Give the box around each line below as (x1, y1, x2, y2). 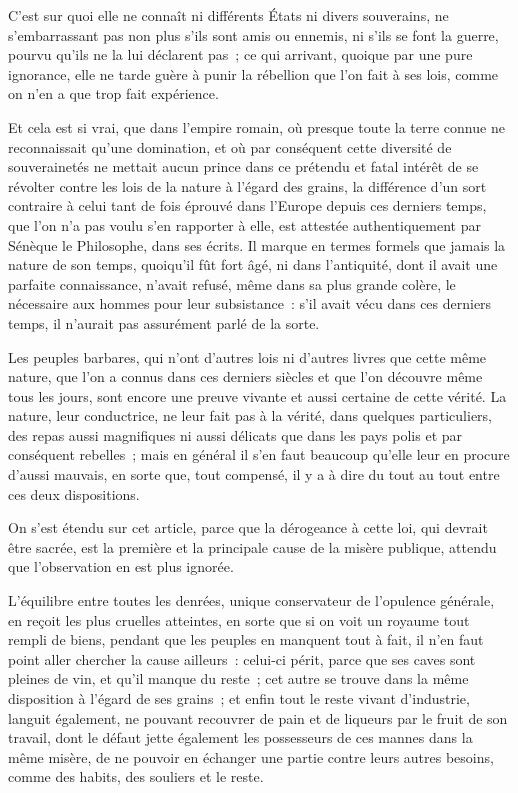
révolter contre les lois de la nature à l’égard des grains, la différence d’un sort (8, 175, 487, 196)
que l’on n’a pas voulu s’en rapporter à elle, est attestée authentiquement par (8, 214, 481, 235)
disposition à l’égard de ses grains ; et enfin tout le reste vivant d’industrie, (8, 688, 470, 708)
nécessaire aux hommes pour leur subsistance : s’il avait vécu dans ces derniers (8, 293, 492, 314)
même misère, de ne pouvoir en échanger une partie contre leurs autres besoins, (8, 746, 494, 767)
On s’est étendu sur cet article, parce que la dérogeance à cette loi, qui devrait (8, 517, 488, 538)
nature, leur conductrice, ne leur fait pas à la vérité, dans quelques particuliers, (8, 405, 492, 426)
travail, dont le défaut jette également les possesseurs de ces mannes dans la (8, 727, 473, 748)
